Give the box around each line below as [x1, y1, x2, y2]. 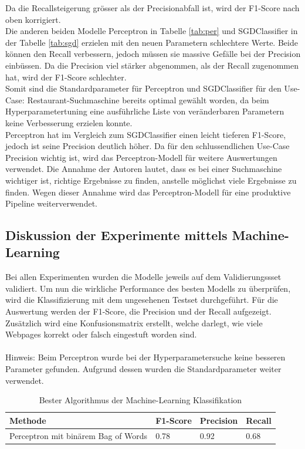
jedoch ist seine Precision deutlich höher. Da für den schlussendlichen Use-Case [5, 140, 290, 152]
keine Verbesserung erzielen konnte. [5, 116, 133, 129]
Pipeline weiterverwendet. [5, 197, 97, 210]
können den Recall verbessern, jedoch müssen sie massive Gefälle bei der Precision [5, 48, 301, 60]
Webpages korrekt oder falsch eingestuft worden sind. [5, 328, 197, 340]
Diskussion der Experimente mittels [5, 226, 228, 244]
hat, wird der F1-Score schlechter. [5, 70, 127, 83]
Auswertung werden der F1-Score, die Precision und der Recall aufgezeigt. [5, 305, 272, 318]
